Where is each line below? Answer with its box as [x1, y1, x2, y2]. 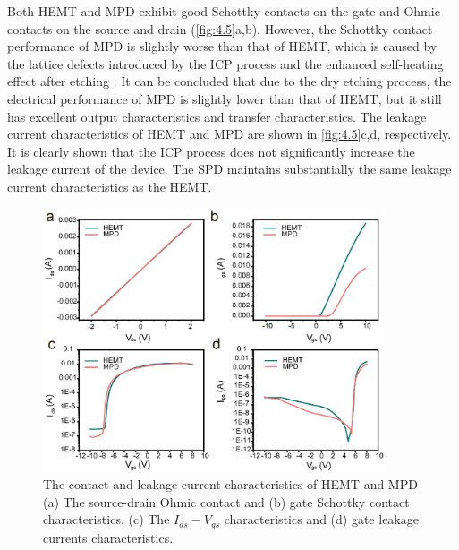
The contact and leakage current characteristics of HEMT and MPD [43, 475, 418, 494]
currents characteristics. [43, 528, 174, 546]
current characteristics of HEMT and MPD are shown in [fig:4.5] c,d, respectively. [7, 125, 452, 143]
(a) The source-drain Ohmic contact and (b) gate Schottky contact [43, 492, 410, 511]
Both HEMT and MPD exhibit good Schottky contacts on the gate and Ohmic [7, 2, 440, 20]
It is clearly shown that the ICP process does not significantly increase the [7, 142, 415, 160]
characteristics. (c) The [43, 510, 170, 529]
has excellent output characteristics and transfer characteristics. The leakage [7, 107, 427, 125]
